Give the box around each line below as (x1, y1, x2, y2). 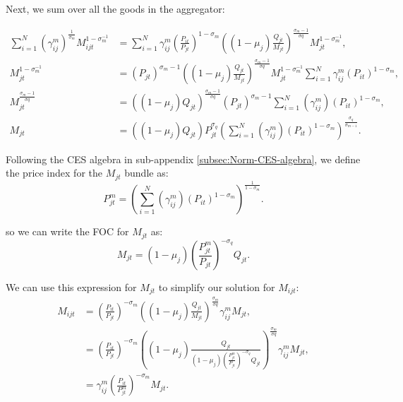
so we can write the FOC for (6, 224, 129, 239)
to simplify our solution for (158, 280, 275, 295)
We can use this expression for (6, 280, 137, 295)
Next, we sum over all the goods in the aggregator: (6, 1, 225, 16)
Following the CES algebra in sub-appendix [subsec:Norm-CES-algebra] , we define (6, 151, 361, 166)
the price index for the (6, 165, 102, 180)
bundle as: (124, 165, 169, 180)
